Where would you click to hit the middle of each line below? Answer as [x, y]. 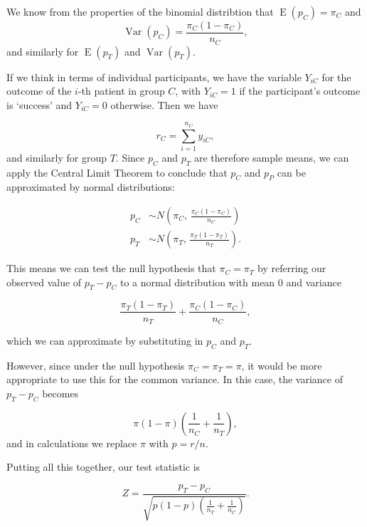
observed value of [44, 282]
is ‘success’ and [39, 104]
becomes [60, 393]
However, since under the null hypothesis [96, 365]
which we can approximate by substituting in [105, 340]
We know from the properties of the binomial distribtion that [140, 11]
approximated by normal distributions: [91, 187]
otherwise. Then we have [164, 104]
